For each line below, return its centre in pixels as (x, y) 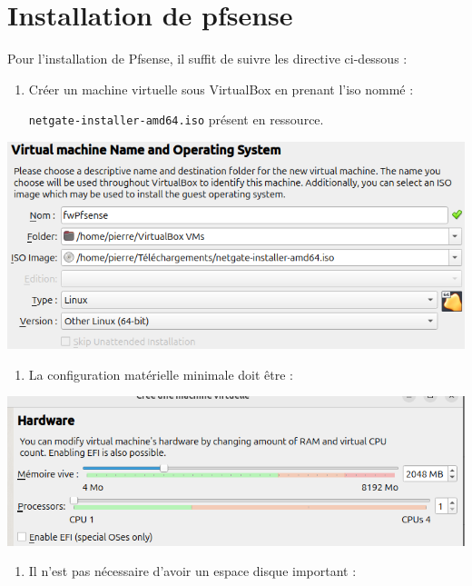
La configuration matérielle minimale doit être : (161, 374)
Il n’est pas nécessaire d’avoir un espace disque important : (192, 571)
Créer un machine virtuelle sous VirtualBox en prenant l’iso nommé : (221, 89)
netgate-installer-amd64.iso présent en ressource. (176, 119)
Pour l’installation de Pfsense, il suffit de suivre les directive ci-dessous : (207, 59)
